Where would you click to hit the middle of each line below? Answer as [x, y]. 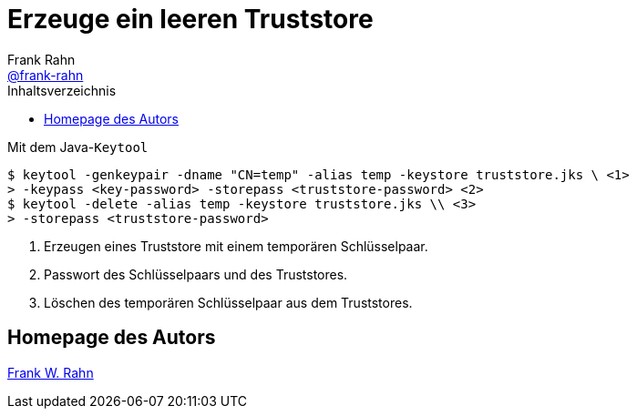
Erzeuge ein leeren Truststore [190, 19]
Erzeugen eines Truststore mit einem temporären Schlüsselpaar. [236, 246]
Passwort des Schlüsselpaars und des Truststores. [196, 274]
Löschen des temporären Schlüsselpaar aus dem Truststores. [228, 302]
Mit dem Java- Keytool [78, 147]
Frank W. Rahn [51, 372]
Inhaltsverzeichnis [62, 90]
